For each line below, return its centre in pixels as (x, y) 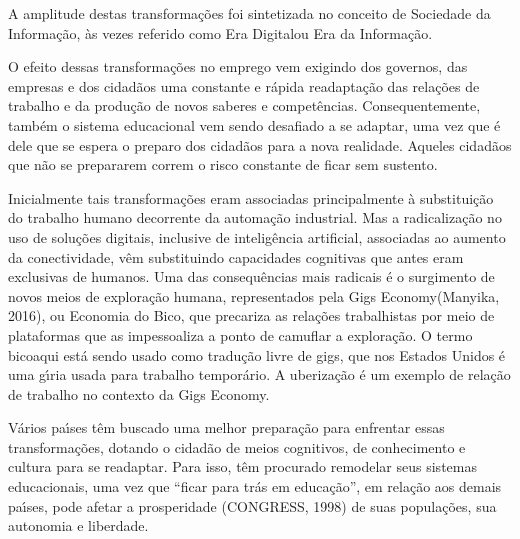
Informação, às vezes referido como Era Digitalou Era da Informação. (220, 32)
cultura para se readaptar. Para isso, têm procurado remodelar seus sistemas (242, 466)
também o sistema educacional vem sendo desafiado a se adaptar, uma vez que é (254, 124)
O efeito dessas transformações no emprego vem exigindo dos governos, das (238, 66)
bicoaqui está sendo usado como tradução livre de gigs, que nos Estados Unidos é (257, 354)
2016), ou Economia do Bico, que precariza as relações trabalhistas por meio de (251, 315)
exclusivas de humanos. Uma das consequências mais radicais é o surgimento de (251, 276)
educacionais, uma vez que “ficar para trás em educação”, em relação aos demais (255, 486)
